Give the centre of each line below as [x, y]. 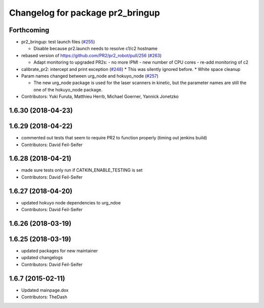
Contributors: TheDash [44, 297]
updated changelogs [42, 258]
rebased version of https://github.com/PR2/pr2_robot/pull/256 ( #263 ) [91, 55]
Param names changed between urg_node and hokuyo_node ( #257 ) [90, 76]
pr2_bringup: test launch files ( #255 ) [58, 42]
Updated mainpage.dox [45, 290]
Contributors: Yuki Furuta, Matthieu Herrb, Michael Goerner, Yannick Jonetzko [100, 97]
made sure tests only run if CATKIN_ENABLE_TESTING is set [82, 170]
